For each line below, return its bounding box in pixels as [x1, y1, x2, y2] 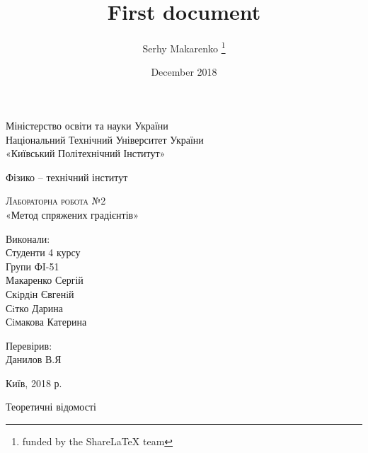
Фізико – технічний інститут [6, 169, 128, 184]
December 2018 [151, 64, 217, 79]
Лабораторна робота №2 [6, 193, 106, 208]
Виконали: [6, 231, 50, 246]
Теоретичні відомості [6, 399, 96, 414]
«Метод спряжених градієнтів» [6, 207, 139, 222]
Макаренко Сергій [6, 273, 84, 287]
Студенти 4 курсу [6, 245, 81, 260]
